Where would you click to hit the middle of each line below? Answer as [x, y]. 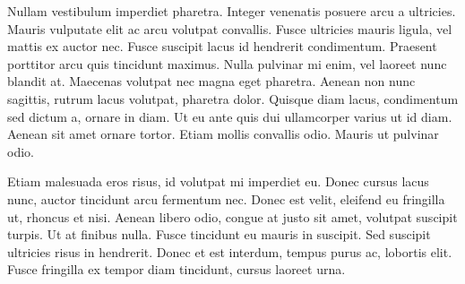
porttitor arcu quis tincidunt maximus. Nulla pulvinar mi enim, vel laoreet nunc [227, 63]
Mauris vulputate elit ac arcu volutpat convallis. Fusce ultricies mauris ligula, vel [230, 28]
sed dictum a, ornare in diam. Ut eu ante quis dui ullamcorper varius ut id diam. [230, 116]
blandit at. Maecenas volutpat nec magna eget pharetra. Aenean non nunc [211, 81]
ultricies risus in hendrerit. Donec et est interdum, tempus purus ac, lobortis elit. [230, 251]
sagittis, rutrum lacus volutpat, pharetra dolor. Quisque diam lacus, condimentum [233, 98]
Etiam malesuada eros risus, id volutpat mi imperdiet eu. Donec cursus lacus [218, 181]
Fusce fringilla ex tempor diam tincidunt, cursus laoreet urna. [177, 269]
